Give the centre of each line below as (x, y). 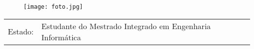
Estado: (21, 32)
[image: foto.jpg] (53, 7)
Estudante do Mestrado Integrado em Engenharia (126, 26)
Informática (61, 37)
